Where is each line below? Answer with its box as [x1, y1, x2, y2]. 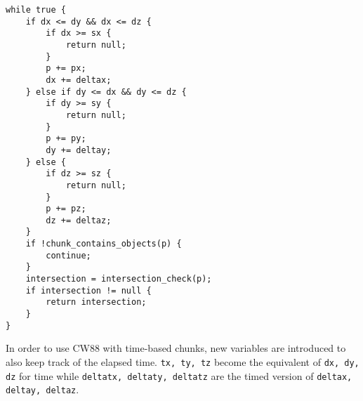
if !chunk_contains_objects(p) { [25, 239, 182, 249]
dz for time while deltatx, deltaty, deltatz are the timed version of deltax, [6, 368, 352, 383]
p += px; [46, 63, 86, 74]
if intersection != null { [25, 285, 152, 296]
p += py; [46, 133, 86, 144]
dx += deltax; [46, 74, 112, 85]
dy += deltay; [46, 145, 112, 155]
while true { [6, 5, 66, 15]
